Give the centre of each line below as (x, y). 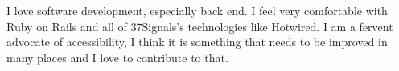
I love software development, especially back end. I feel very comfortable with (197, 10)
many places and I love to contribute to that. (117, 57)
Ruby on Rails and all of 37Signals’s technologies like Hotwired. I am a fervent (200, 26)
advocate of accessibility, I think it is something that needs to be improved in (197, 42)
